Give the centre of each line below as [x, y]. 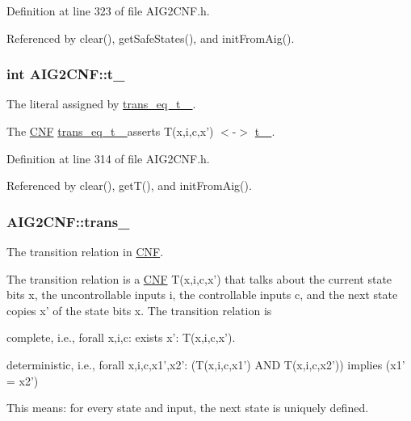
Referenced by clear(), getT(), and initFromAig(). [129, 185]
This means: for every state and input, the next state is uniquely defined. [188, 408]
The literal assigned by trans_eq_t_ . [101, 104]
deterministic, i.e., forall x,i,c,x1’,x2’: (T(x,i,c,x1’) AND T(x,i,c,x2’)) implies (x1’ [206, 364]
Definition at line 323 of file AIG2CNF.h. [108, 11]
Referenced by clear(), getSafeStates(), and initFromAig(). [151, 38]
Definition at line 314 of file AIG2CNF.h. [108, 158]
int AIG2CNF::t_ [66, 74]
